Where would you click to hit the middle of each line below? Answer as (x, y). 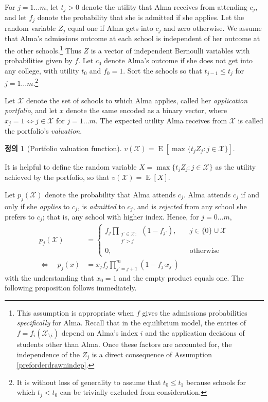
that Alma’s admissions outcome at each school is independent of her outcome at (132, 38)
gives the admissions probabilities (195, 312)
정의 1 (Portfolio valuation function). (63, 148)
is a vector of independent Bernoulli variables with (170, 50)
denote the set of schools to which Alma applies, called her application (137, 100)
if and (250, 194)
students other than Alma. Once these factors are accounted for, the (124, 344)
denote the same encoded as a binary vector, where (147, 110)
